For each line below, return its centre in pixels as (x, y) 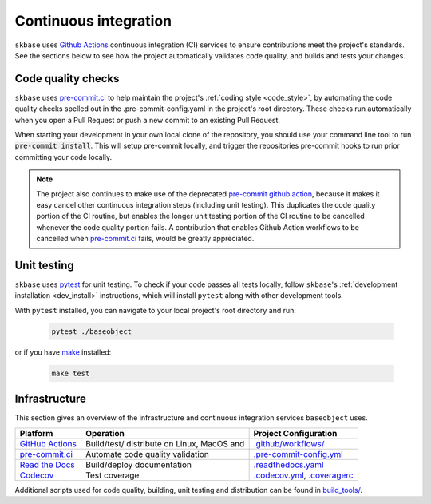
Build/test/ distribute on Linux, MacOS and (165, 443)
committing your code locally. (63, 157)
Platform (36, 433)
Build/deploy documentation (138, 465)
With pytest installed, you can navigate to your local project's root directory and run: (156, 310)
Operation (105, 433)
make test (71, 373)
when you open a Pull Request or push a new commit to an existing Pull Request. (148, 120)
